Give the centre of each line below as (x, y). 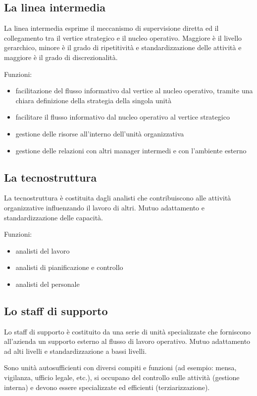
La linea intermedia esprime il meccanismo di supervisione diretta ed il (111, 28)
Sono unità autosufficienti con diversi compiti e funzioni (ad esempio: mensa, (120, 367)
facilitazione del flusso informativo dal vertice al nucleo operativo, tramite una (134, 91)
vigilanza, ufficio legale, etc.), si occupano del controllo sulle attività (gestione (122, 377)
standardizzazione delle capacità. (54, 217)
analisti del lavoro (43, 250)
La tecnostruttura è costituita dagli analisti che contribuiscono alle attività (118, 198)
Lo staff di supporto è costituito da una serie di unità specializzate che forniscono (128, 331)
